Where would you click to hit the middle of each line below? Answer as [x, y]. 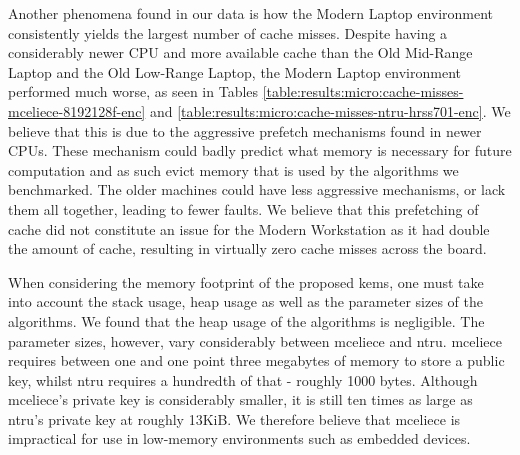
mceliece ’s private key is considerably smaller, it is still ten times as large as [240, 399]
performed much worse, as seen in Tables [133, 91]
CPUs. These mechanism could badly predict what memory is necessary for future [260, 150]
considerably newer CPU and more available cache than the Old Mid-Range [240, 52]
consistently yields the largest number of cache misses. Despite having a [228, 32]
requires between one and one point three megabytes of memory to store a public [256, 360]
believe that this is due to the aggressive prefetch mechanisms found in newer [245, 130]
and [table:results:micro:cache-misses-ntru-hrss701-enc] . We [330, 110]
